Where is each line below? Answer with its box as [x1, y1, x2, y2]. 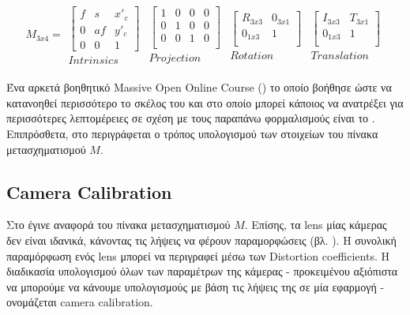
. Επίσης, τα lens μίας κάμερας [244, 216, 387, 233]
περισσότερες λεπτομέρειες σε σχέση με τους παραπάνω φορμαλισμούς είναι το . [6, 110, 375, 126]
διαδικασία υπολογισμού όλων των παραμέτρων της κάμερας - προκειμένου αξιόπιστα [6, 263, 398, 279]
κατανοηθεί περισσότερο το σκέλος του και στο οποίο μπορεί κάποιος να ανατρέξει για [6, 94, 404, 111]
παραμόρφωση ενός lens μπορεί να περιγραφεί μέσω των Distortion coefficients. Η [6, 247, 389, 264]
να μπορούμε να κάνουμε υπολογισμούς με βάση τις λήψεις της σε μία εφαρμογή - [6, 278, 385, 294]
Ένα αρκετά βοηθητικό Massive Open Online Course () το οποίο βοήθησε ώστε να [6, 79, 392, 96]
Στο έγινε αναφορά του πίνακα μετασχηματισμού [6, 216, 231, 233]
